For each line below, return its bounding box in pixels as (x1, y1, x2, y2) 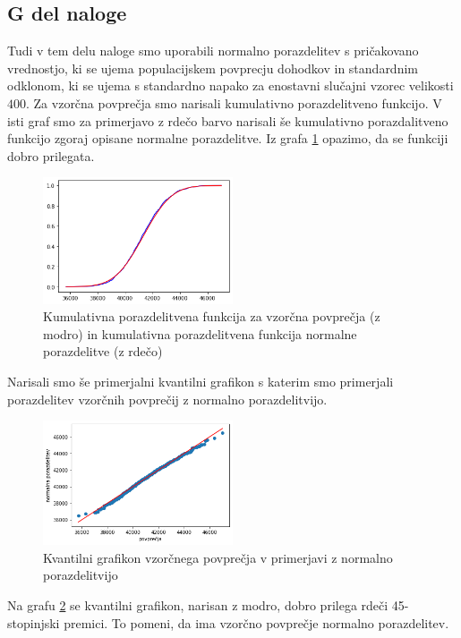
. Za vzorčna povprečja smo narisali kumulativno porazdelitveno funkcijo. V (26, 93, 442, 112)
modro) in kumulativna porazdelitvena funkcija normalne (43, 324, 357, 343)
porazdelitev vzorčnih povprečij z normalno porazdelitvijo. (7, 389, 328, 408)
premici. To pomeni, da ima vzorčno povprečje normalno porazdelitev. (64, 613, 449, 632)
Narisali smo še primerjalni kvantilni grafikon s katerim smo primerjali (7, 372, 394, 391)
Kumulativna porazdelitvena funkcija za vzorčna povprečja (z (43, 307, 380, 326)
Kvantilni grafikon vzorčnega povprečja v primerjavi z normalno (43, 548, 393, 566)
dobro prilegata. (7, 146, 95, 165)
